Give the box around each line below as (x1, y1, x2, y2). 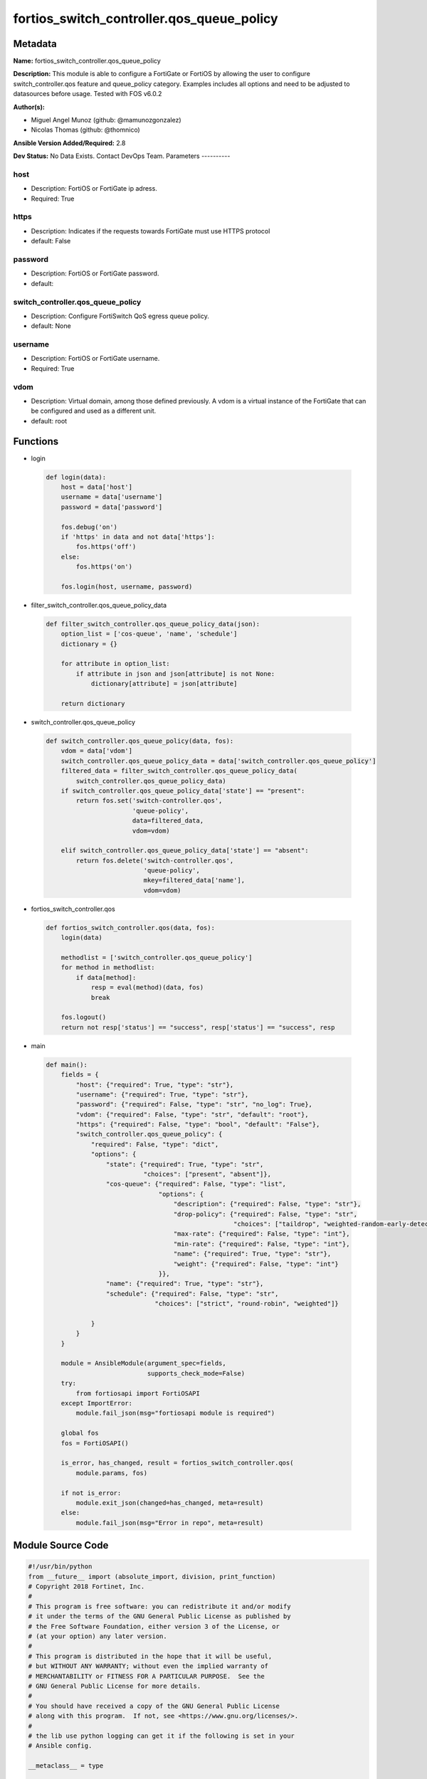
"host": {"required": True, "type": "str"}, (75, 1080, 234, 1089)
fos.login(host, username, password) (60, 582, 193, 591)
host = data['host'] (60, 483, 133, 491)
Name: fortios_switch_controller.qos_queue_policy (13, 57, 162, 65)
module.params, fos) (75, 1469, 148, 1477)
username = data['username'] (60, 493, 163, 501)
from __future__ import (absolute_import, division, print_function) (28, 1573, 276, 1580)
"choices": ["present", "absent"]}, (143, 1171, 272, 1178)
